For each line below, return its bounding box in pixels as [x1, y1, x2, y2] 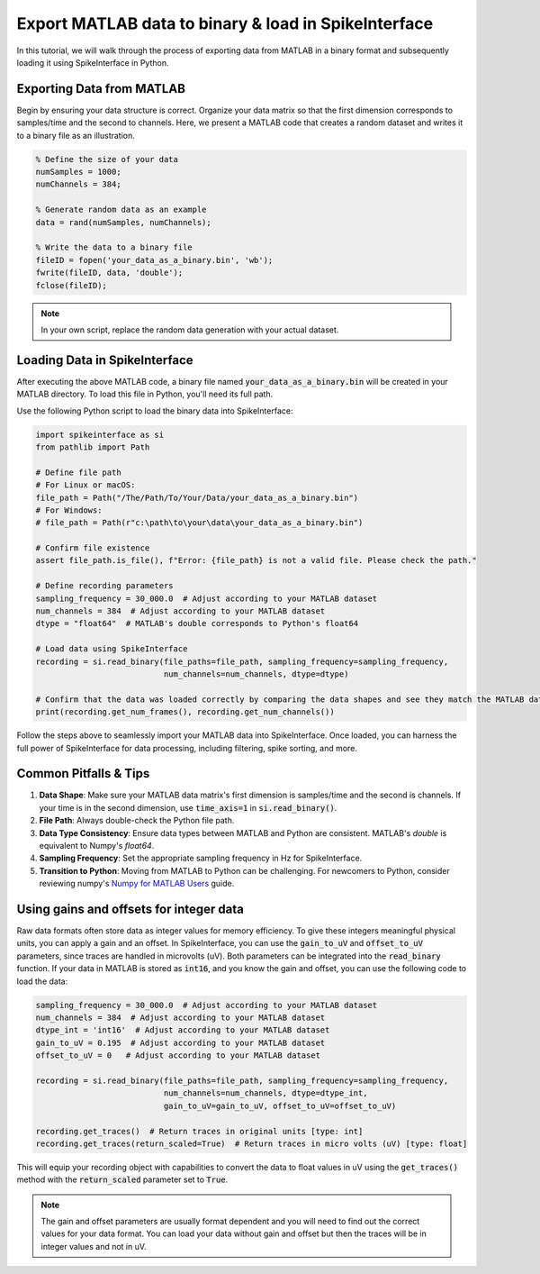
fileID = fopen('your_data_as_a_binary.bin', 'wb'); [35, 255, 274, 265]
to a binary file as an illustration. [16, 130, 135, 141]
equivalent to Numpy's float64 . [39, 841, 155, 851]
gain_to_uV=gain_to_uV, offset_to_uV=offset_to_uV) [163, 1100, 397, 1111]
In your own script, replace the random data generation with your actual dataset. [40, 324, 339, 335]
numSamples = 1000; [35, 167, 121, 177]
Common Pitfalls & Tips [16, 766, 150, 781]
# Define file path [35, 467, 121, 478]
